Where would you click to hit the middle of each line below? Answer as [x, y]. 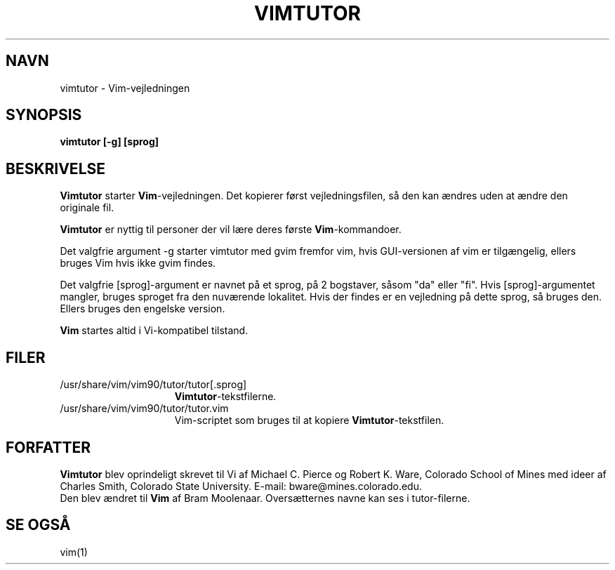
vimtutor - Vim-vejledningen [125, 88]
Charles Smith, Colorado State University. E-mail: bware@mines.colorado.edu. [241, 486]
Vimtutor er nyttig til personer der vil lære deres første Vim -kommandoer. [231, 230]
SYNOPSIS [44, 115]
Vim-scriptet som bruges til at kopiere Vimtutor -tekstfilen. [309, 420]
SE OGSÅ [38, 525]
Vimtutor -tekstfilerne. [225, 397]
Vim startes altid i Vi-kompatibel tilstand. [154, 331]
